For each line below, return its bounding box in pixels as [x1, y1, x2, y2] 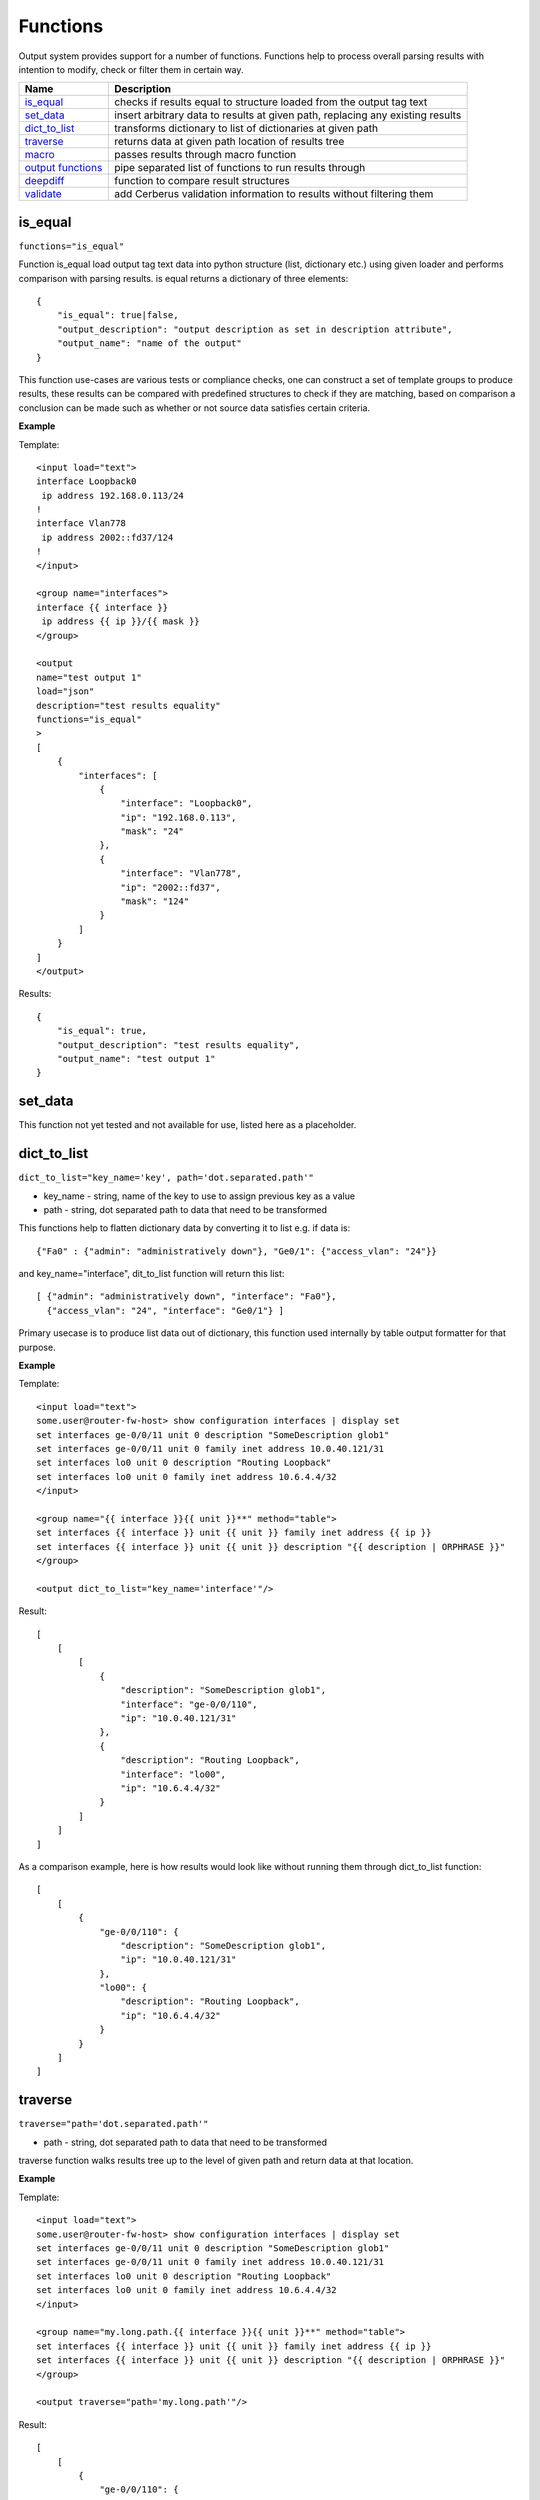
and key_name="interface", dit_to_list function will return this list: [18, 1268, 285, 1280]
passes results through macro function [114, 148, 297, 162]
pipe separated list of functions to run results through [114, 161, 366, 175]
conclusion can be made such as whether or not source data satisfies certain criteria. [18, 401, 370, 414]
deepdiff [24, 174, 65, 188]
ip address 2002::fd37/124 [41, 531, 174, 543]
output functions [24, 161, 103, 175]
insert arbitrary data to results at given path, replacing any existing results [114, 108, 462, 122]
